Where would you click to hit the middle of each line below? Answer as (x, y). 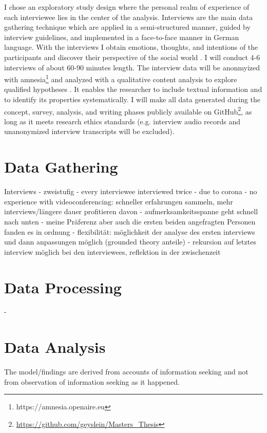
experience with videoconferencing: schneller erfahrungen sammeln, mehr (119, 201)
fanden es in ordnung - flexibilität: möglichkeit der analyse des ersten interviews (130, 231)
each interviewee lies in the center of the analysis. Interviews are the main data (129, 17)
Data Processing (63, 287)
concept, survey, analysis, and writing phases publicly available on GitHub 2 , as (128, 110)
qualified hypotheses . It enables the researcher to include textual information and (133, 89)
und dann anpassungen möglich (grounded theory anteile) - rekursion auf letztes (130, 242)
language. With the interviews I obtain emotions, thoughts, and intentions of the (131, 47)
